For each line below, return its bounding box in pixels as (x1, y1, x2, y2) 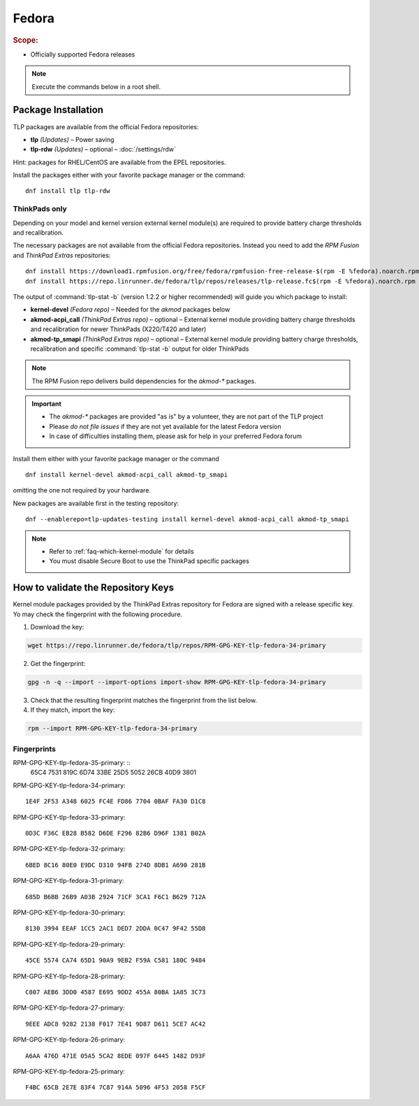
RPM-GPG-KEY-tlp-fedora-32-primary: (13, 845, 126, 853)
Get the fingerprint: (30, 660, 86, 668)
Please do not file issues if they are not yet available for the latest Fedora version (49, 422, 281, 430)
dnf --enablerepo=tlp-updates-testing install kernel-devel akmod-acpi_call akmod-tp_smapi (25, 516, 349, 523)
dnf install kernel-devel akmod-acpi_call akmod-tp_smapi (25, 471, 228, 479)
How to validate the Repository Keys (13, 582, 175, 594)
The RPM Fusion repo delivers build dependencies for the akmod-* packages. (31, 377, 256, 385)
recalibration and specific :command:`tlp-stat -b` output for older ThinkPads (30, 344, 249, 353)
